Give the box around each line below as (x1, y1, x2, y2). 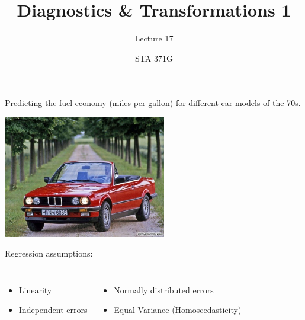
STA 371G (135, 52, 173, 64)
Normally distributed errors (114, 283, 214, 296)
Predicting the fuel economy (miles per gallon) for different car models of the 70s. (5, 97, 301, 109)
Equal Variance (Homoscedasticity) (114, 303, 242, 316)
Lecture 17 (134, 32, 174, 44)
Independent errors (18, 303, 88, 316)
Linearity (18, 283, 52, 296)
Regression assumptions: (5, 247, 93, 260)
